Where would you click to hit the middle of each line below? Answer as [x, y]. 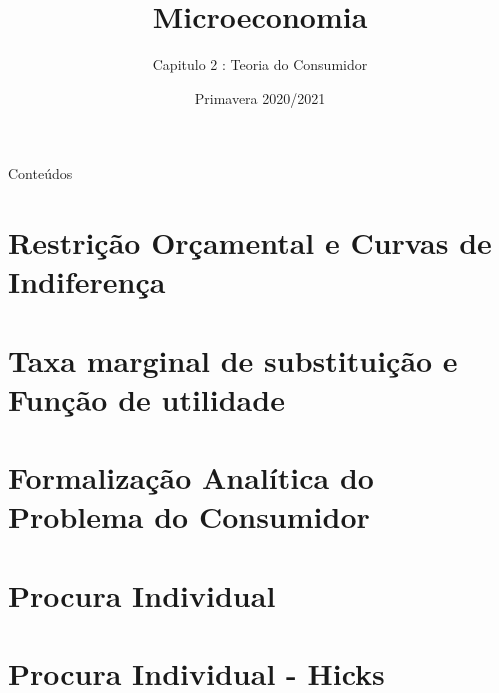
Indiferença [87, 281]
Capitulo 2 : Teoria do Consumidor [260, 64]
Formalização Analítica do [191, 477]
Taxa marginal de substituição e [233, 359]
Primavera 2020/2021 [260, 97]
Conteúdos [40, 173]
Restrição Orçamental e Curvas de [250, 242]
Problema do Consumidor [189, 516]
